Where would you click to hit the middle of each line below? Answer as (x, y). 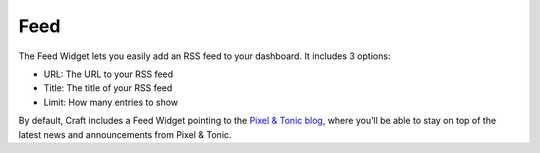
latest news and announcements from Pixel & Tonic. (125, 134)
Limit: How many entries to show (111, 102)
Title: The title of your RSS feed (108, 88)
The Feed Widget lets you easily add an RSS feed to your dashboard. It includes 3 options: (204, 56)
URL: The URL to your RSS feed (108, 74)
